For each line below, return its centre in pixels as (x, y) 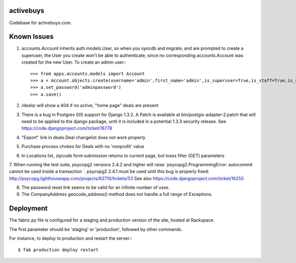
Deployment (28, 208)
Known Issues (31, 37)
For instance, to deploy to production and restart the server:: (71, 238)
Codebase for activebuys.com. (40, 23)
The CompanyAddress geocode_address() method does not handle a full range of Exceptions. (117, 194)
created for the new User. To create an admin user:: (74, 62)
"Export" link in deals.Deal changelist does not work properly (83, 137)
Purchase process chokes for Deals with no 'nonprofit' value (83, 147)
